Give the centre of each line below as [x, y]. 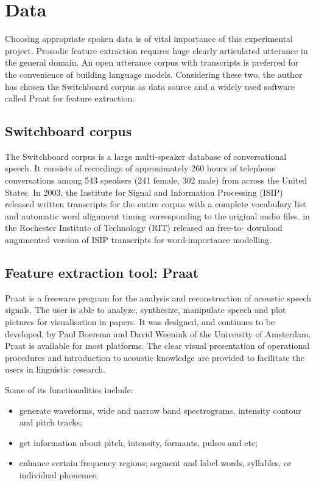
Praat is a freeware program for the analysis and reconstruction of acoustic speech [158, 298]
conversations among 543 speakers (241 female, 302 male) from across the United [156, 180]
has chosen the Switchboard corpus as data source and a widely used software [150, 86]
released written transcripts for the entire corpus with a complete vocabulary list [156, 204]
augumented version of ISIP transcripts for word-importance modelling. [138, 240]
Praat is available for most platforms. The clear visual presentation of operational [157, 346]
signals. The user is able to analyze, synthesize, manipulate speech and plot [146, 310]
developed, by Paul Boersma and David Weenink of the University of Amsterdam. [158, 333]
